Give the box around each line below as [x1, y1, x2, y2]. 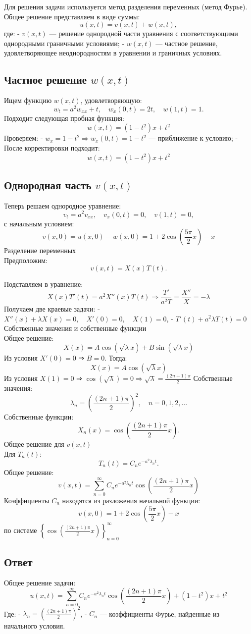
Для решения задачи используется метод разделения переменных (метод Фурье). [4, 1, 248, 11]
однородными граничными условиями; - [4, 38, 125, 48]
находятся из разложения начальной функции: [62, 495, 201, 505]
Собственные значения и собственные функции [4, 323, 147, 333]
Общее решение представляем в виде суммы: [4, 11, 140, 21]
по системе [4, 525, 37, 535]
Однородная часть [4, 177, 92, 193]
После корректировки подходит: [4, 143, 100, 153]
